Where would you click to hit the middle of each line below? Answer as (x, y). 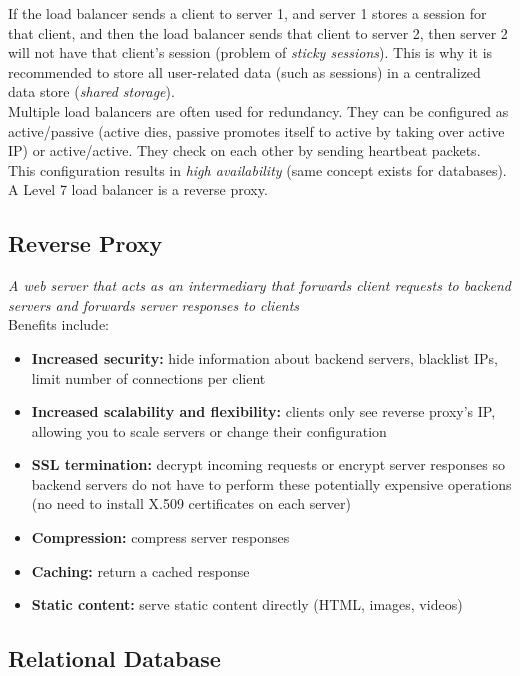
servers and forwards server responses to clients (154, 304)
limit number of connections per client (148, 377)
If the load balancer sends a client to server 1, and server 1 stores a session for (247, 13)
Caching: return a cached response (140, 570)
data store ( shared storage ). (91, 91)
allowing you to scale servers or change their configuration (209, 430)
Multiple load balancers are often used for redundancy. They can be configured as (258, 110)
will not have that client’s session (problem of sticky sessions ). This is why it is (250, 52)
